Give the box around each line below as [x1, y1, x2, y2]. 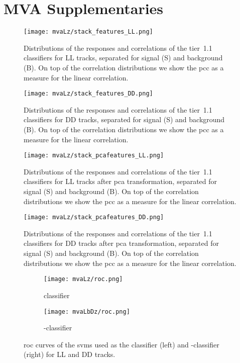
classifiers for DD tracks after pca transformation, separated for [24, 238, 219, 248]
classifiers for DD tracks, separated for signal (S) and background [24, 114, 225, 125]
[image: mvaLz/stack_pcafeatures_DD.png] [24, 214, 164, 221]
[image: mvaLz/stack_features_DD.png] [24, 90, 153, 98]
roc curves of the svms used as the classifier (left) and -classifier [24, 339, 219, 349]
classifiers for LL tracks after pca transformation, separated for [24, 176, 217, 187]
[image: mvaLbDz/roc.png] [44, 308, 130, 315]
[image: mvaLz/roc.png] [44, 276, 123, 283]
